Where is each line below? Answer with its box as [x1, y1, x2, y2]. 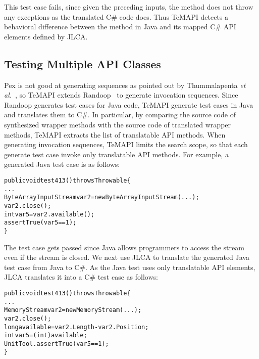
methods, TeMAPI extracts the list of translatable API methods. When [4, 129, 226, 140]
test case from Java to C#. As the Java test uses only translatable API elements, [4, 261, 255, 272]
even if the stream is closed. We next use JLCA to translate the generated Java [4, 252, 249, 262]
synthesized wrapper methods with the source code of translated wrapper [4, 119, 231, 129]
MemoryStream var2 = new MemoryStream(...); [4, 306, 142, 314]
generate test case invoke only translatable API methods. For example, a [4, 149, 229, 159]
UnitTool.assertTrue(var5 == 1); [4, 340, 109, 347]
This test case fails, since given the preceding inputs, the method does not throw [4, 2, 253, 12]
